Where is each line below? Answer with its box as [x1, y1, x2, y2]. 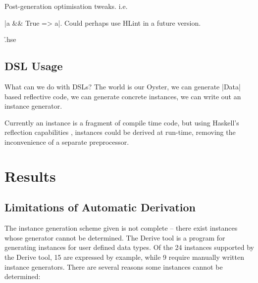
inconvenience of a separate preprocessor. [4, 136, 129, 147]
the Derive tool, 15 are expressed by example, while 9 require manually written [4, 251, 244, 262]
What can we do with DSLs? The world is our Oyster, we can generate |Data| [4, 81, 241, 91]
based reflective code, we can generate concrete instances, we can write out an [4, 91, 241, 101]
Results [4, 165, 56, 186]
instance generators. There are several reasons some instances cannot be [4, 261, 223, 272]
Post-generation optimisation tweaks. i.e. [4, 1, 128, 11]
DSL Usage [4, 58, 63, 74]
